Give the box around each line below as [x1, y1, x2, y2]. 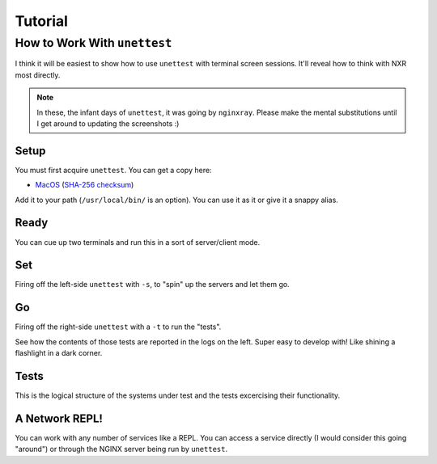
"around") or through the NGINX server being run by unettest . [15, 445, 228, 454]
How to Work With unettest [15, 36, 172, 50]
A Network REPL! [15, 411, 103, 425]
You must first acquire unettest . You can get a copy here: [15, 165, 212, 175]
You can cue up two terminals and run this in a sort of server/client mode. [15, 237, 261, 247]
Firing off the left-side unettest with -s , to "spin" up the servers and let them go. [15, 280, 291, 289]
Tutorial [15, 12, 69, 30]
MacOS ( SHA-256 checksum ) [35, 180, 134, 190]
